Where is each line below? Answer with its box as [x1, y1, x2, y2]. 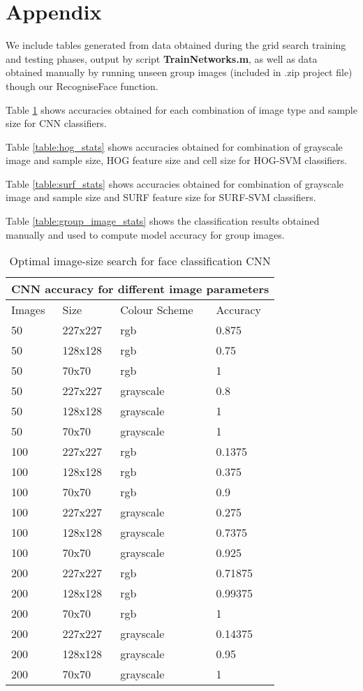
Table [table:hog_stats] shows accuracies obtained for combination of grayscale [6, 139, 343, 154]
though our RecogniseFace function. [6, 78, 158, 93]
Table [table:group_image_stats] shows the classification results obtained [6, 214, 320, 228]
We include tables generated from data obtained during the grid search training [6, 38, 346, 52]
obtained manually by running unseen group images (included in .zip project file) [6, 65, 353, 80]
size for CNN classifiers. [6, 116, 107, 131]
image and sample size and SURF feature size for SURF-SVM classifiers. [6, 190, 316, 205]
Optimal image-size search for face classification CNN [9, 253, 271, 269]
